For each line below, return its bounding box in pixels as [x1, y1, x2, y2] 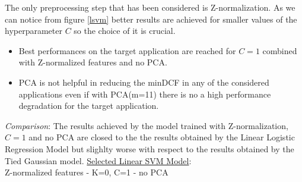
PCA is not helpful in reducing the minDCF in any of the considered [18, 76, 269, 88]
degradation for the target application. [18, 99, 159, 112]
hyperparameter [5, 24, 62, 37]
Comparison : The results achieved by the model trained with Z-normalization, [5, 119, 288, 131]
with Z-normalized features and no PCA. [18, 56, 167, 68]
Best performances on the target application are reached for [18, 44, 236, 57]
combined [262, 44, 297, 57]
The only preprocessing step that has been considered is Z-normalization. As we [5, 1, 295, 13]
